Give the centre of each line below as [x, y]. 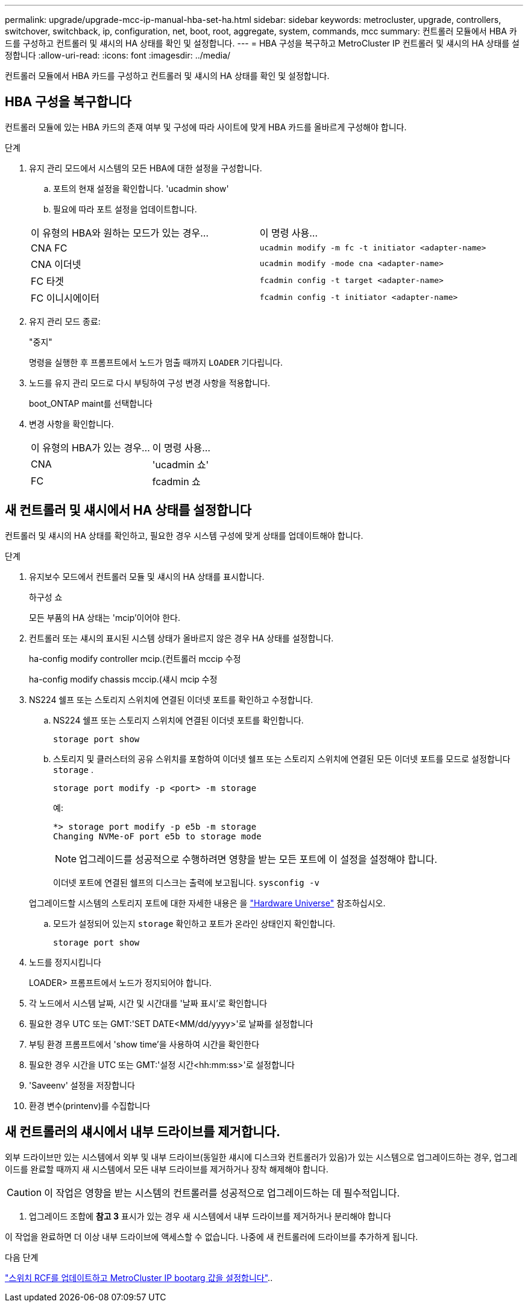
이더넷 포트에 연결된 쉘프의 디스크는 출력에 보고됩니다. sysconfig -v [186, 882]
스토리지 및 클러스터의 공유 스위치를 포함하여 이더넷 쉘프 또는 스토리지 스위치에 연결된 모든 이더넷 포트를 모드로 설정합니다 [282, 758]
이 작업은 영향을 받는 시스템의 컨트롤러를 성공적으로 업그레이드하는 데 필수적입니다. [222, 1193]
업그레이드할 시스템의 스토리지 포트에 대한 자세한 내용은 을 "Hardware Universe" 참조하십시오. [207, 903]
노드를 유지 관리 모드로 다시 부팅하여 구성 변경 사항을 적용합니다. [150, 383]
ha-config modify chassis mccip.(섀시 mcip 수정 [123, 679]
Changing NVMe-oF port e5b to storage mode [157, 836]
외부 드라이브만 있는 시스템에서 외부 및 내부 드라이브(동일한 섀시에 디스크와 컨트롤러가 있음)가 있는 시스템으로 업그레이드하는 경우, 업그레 [261, 1157]
